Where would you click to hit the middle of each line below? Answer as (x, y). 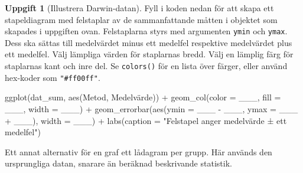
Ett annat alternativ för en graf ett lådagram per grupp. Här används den (139, 151)
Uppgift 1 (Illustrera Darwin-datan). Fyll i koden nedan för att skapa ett (139, 8)
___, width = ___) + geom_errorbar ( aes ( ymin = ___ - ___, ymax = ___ (151, 108)
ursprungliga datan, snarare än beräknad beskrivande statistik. (118, 163)
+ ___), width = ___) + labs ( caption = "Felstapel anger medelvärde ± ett (146, 120)
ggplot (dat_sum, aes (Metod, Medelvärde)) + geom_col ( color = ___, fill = (143, 97)
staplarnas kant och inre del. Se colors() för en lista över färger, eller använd (146, 66)
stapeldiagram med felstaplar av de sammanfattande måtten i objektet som (141, 19)
